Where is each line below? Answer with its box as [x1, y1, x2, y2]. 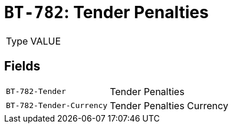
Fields [4, 59, 41, 74]
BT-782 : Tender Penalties [4, 2, 209, 22]
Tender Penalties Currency [110, 99, 228, 112]
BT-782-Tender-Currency [6, 101, 108, 110]
